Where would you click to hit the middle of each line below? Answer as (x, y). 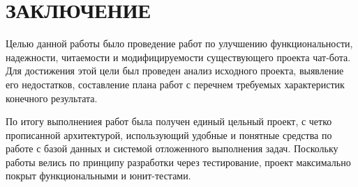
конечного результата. (52, 98)
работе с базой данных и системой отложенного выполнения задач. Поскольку (172, 148)
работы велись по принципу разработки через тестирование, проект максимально (178, 162)
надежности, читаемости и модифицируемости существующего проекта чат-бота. (178, 57)
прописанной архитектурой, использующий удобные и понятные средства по (169, 135)
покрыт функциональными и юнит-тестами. (98, 176)
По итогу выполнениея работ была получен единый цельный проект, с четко (169, 121)
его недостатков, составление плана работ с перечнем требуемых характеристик (175, 84)
